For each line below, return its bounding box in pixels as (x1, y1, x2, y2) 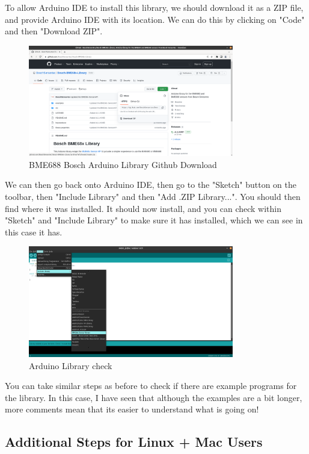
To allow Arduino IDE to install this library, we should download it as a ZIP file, (5, 1, 304, 13)
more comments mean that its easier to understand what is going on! (5, 403, 259, 415)
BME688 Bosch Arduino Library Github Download (29, 158, 217, 170)
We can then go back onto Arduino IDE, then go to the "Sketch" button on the (5, 178, 296, 191)
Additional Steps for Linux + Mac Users (5, 432, 263, 451)
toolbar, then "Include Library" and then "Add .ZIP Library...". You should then (5, 190, 301, 203)
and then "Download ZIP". (5, 25, 103, 37)
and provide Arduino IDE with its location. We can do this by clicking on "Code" (5, 13, 305, 25)
